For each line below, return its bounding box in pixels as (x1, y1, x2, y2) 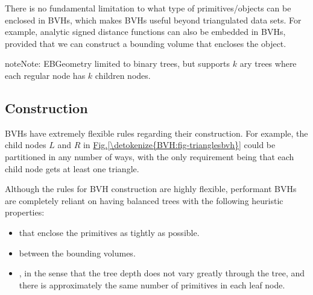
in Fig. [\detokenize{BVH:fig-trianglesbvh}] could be (83, 138, 276, 151)
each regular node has (5, 69, 86, 81)
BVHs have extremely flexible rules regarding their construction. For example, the (5, 126, 308, 139)
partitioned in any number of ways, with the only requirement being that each (5, 150, 294, 163)
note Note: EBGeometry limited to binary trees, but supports (5, 57, 230, 70)
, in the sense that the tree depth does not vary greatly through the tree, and (19, 267, 305, 279)
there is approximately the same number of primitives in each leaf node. (19, 278, 285, 291)
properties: (5, 206, 45, 219)
